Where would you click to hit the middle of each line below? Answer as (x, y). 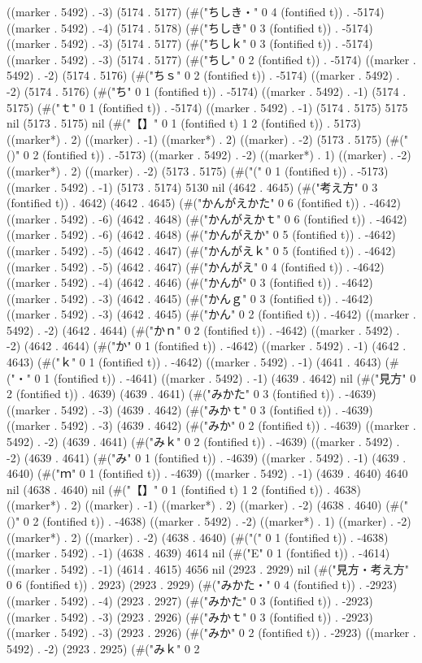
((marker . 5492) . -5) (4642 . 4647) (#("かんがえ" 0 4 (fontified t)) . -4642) (196, 266)
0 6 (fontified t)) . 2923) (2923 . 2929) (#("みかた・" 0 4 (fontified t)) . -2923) (202, 585)
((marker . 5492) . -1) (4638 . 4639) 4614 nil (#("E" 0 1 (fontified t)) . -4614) (198, 553)
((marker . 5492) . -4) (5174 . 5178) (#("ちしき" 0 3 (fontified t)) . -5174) (190, 27)
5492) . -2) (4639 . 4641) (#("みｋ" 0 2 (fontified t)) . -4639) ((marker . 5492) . (203, 442)
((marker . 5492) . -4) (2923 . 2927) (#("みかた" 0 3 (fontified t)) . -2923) (190, 600)
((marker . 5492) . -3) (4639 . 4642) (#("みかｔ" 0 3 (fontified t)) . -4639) (190, 409)
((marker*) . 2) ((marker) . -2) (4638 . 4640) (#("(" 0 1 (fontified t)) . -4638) (198, 537)
